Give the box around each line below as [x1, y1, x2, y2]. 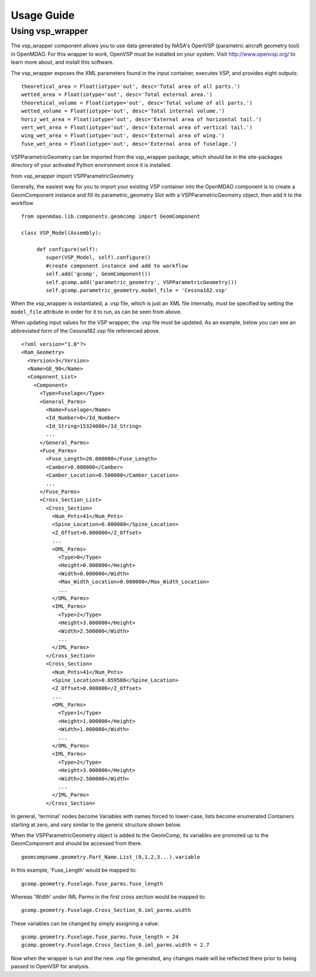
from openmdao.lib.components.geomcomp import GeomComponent [21, 213, 200, 220]
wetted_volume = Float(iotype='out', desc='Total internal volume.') [21, 108, 225, 114]
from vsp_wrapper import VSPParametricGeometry [11, 172, 134, 179]
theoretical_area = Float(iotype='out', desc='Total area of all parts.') [21, 83, 241, 90]
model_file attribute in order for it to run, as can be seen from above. [11, 308, 182, 315]
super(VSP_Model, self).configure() [46, 254, 152, 261]
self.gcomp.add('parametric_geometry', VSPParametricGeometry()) [46, 279, 238, 285]
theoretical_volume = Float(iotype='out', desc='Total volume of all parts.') [21, 100, 253, 106]
